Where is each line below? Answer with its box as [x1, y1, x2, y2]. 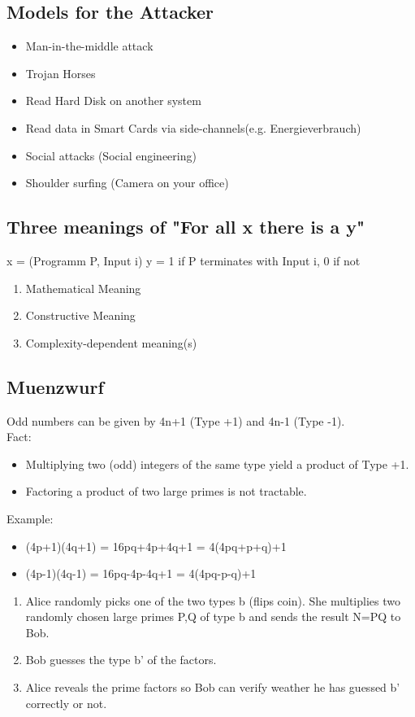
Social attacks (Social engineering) [25, 146, 197, 164]
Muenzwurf [6, 374, 104, 399]
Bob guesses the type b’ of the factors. [25, 651, 217, 668]
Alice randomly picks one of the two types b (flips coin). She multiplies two [25, 592, 400, 609]
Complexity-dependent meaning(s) [25, 334, 197, 351]
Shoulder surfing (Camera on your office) [25, 174, 229, 191]
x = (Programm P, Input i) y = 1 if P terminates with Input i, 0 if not [6, 251, 361, 269]
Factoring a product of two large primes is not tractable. [25, 483, 307, 500]
